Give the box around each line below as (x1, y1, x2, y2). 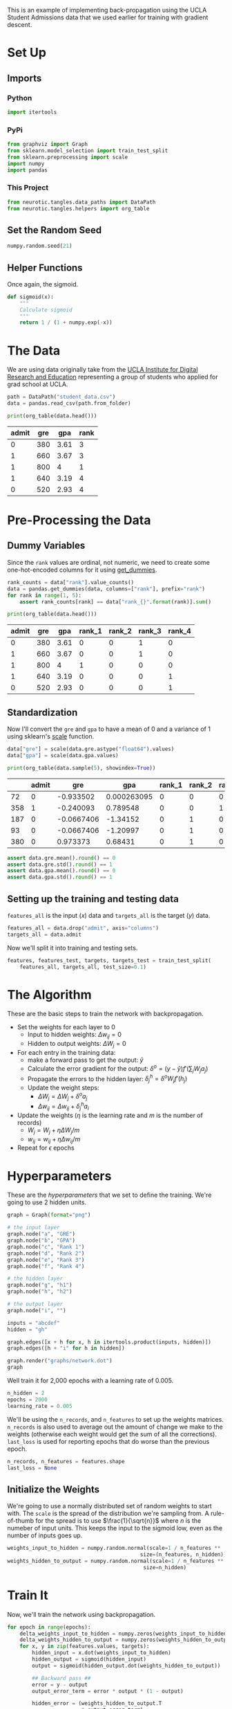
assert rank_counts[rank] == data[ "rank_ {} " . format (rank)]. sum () (19, 598, 212, 605)
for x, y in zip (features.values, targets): (19, 1643, 150, 1650)
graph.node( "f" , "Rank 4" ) (7, 1263, 85, 1269)
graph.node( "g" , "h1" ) (7, 1282, 72, 1289)
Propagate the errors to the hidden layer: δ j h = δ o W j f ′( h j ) (27, 1073, 188, 1084)
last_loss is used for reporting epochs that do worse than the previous (7, 1437, 210, 1445)
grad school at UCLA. (7, 380, 68, 388)
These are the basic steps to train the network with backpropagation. (7, 1010, 204, 1018)
